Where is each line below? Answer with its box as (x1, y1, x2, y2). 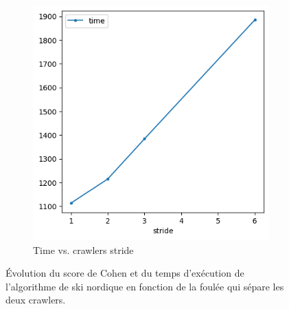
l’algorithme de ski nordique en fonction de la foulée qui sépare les (5, 279, 284, 293)
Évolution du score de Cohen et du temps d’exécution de (5, 266, 244, 280)
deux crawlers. (5, 292, 66, 307)
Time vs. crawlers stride (33, 242, 134, 257)
